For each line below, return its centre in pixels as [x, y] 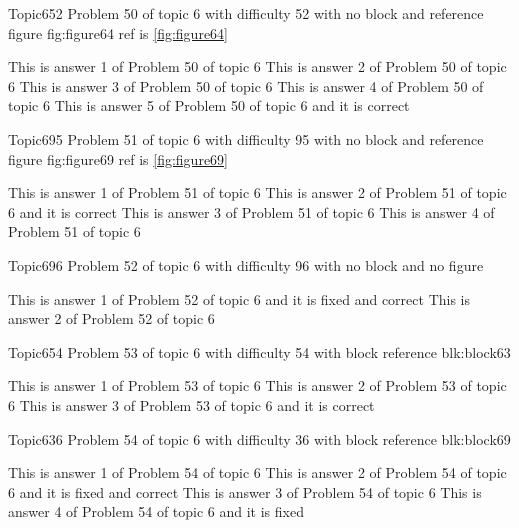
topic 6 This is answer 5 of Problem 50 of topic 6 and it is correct [209, 105]
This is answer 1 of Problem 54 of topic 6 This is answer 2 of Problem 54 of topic [257, 472]
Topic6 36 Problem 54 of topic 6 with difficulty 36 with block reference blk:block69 [259, 438]
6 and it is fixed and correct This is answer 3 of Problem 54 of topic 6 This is [245, 491]
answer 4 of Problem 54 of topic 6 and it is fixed [156, 511]
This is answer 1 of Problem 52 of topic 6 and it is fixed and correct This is [239, 298]
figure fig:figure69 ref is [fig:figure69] [118, 158]
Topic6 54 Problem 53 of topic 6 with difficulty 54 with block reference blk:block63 [259, 351]
